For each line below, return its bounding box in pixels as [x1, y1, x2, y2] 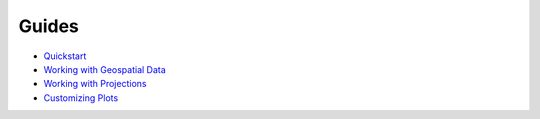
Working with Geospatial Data [43, 63, 167, 75]
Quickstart [43, 50, 87, 62]
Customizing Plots [43, 91, 119, 104]
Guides [18, 15, 80, 37]
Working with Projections [43, 78, 147, 90]
